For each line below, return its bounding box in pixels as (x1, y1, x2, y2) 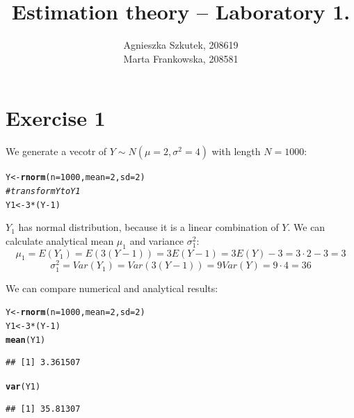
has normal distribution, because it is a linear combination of (18, 220, 279, 234)
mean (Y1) (6, 335, 46, 345)
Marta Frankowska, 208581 (123, 51, 239, 65)
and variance (129, 233, 184, 248)
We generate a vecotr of (6, 144, 107, 159)
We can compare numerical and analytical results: (6, 280, 218, 295)
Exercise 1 (6, 104, 106, 132)
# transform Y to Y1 (6, 186, 81, 196)
